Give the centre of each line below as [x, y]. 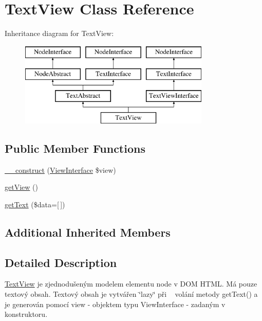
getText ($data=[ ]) [35, 204]
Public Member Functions [75, 148]
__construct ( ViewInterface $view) [60, 170]
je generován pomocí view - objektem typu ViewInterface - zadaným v [115, 304]
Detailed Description [61, 262]
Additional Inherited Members [88, 232]
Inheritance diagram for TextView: [59, 33]
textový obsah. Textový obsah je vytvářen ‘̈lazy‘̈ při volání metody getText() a [131, 294]
